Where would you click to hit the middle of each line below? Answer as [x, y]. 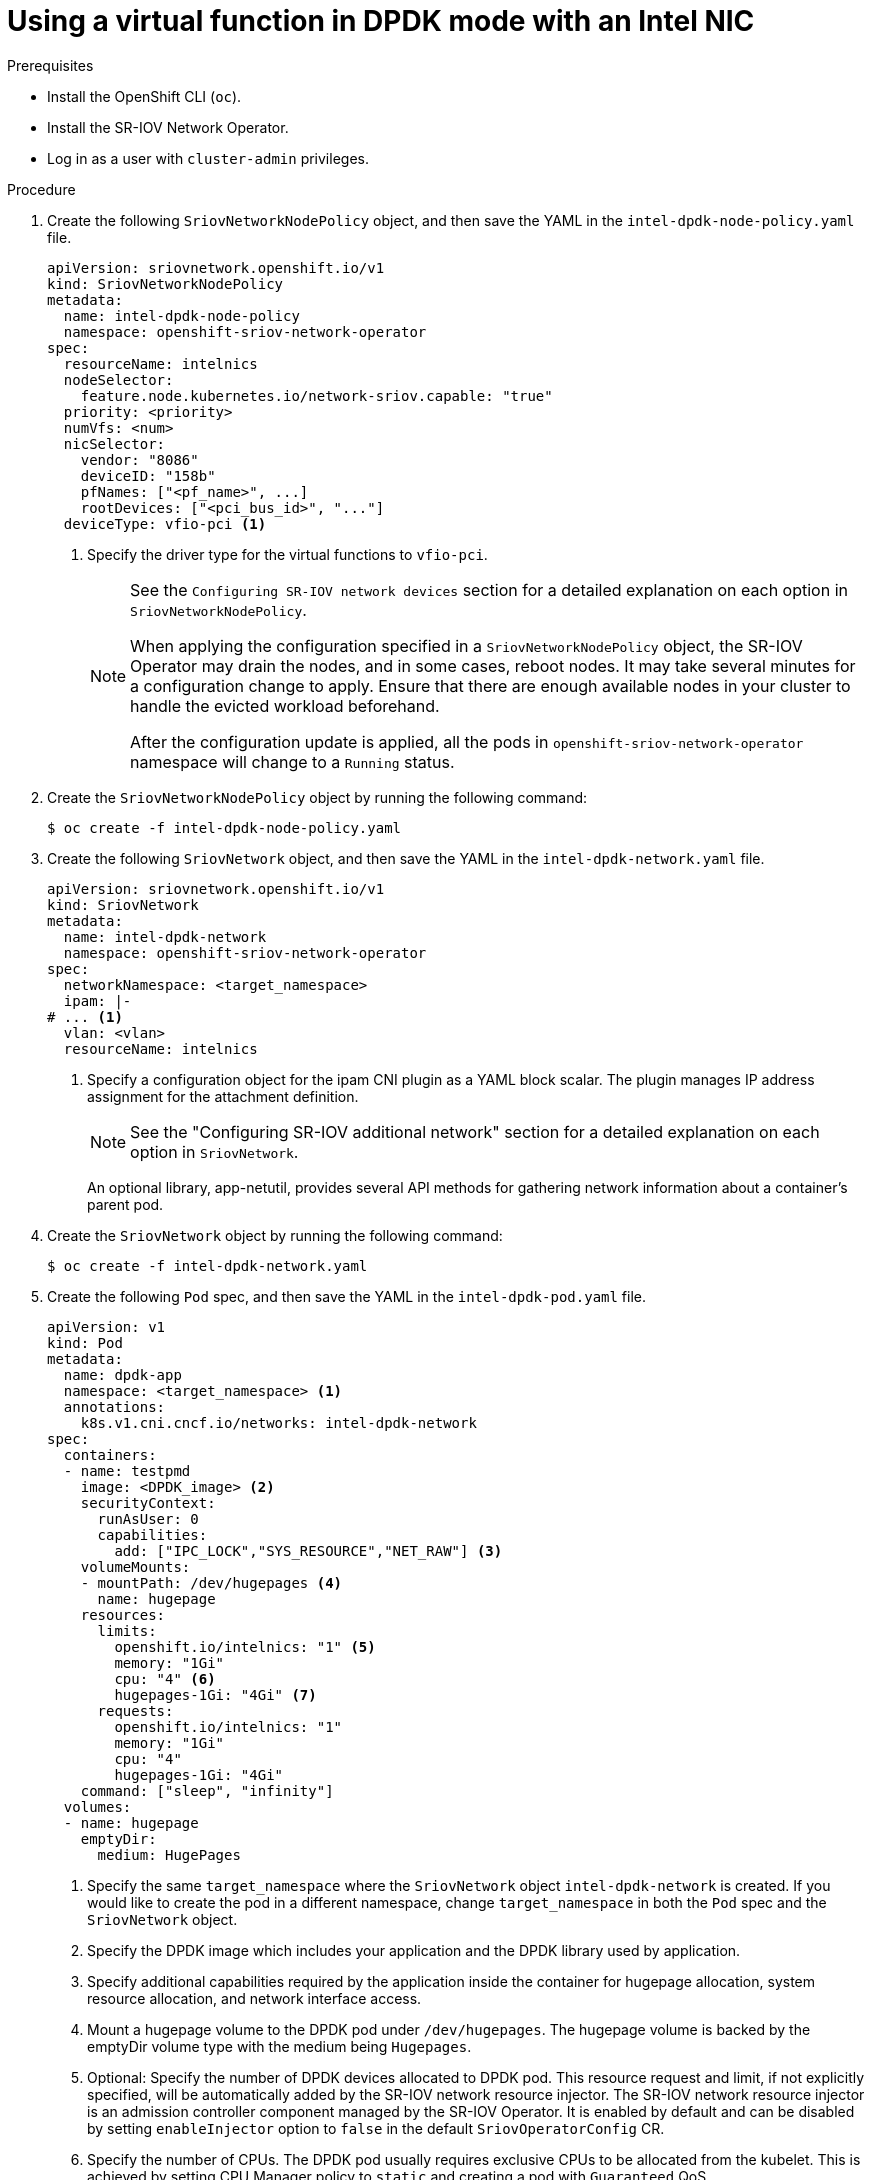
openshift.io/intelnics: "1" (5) [245, 1646]
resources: [123, 1614]
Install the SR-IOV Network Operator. [168, 127]
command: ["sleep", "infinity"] [207, 1790]
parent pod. [125, 1204]
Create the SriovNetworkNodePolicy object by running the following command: [317, 797]
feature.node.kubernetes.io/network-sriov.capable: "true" [316, 395]
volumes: [97, 1806]
